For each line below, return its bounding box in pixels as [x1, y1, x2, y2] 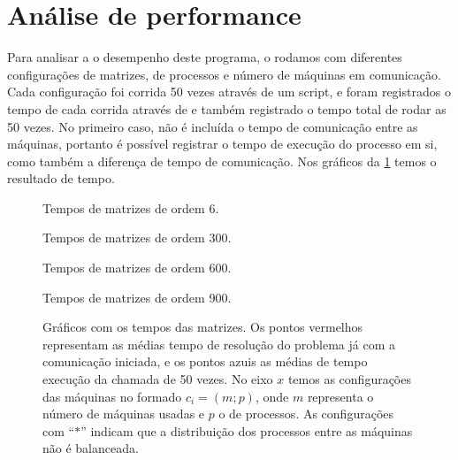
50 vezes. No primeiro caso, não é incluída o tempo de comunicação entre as [7, 117, 418, 135]
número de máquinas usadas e [42, 404, 205, 423]
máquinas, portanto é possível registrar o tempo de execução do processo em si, [7, 134, 438, 153]
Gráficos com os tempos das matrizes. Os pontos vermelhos [42, 318, 363, 336]
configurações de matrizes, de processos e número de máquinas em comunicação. [7, 65, 441, 83]
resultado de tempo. [7, 169, 115, 188]
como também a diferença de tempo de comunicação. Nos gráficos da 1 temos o [7, 151, 437, 170]
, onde [255, 387, 289, 405]
